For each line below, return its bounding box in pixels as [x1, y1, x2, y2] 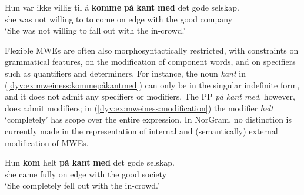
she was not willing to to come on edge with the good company [5, 12, 233, 25]
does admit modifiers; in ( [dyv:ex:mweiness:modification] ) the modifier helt [5, 101, 273, 114]
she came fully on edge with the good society [5, 167, 167, 180]
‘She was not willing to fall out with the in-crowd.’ [5, 24, 186, 37]
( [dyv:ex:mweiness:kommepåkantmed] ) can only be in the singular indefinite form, [5, 78, 300, 91]
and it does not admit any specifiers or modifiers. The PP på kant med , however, [5, 90, 295, 103]
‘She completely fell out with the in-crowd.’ [5, 179, 159, 191]
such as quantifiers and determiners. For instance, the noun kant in [5, 67, 246, 79]
